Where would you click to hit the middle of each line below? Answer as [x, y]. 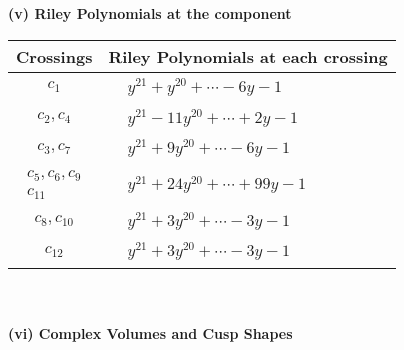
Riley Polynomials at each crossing [248, 56]
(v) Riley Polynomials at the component [150, 13]
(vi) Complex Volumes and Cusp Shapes [150, 332]
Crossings [54, 56]
